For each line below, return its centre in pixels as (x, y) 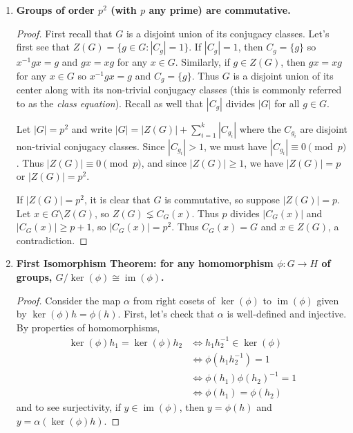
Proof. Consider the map (68, 300)
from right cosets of (174, 300)
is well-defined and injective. (287, 314)
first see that (43, 47)
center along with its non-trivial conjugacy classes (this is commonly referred (179, 90)
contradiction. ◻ (52, 240)
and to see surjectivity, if (68, 407)
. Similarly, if (202, 62)
